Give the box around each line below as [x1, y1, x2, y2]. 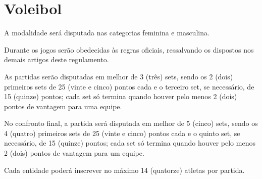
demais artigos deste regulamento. [4, 54, 109, 65]
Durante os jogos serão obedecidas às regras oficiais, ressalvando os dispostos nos [4, 44, 254, 55]
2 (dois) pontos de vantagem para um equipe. [4, 148, 144, 158]
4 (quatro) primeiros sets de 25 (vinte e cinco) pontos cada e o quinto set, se [4, 127, 240, 138]
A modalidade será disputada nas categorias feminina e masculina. [4, 27, 209, 38]
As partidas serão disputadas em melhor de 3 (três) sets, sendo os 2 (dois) [4, 71, 233, 81]
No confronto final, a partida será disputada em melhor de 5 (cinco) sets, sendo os [4, 118, 258, 128]
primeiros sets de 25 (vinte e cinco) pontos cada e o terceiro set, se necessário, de [4, 81, 254, 92]
